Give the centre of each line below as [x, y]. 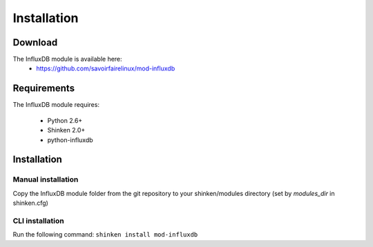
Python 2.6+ [65, 120]
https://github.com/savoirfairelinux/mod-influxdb [106, 68]
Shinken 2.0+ [66, 130]
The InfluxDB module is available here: [67, 59]
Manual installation [46, 179]
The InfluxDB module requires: [56, 105]
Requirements [44, 89]
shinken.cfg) [30, 203]
